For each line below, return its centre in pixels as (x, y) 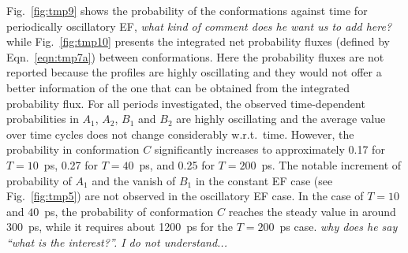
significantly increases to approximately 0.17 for (270, 149)
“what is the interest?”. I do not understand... (117, 242)
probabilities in (43, 119)
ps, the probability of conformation (129, 211)
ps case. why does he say (339, 227)
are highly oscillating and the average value (281, 119)
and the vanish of (134, 180)
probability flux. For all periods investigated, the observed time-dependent (186, 103)
